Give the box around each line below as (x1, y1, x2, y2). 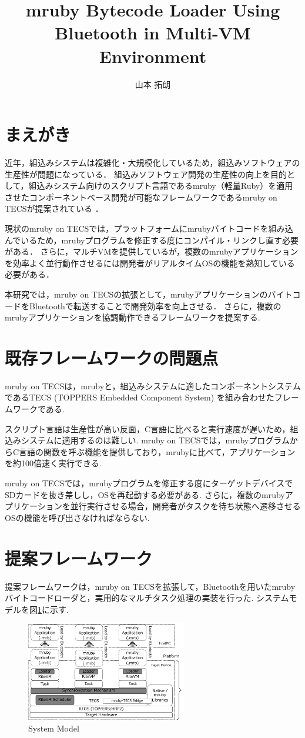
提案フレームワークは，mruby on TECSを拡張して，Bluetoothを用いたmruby (5, 580, 296, 592)
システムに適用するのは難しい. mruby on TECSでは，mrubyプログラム (21, 434, 290, 446)
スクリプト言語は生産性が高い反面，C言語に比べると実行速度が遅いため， (5, 422, 290, 435)
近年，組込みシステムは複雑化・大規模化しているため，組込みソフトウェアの (5, 156, 300, 169)
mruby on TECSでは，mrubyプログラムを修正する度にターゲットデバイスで (5, 477, 293, 489)
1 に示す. (38, 603, 69, 615)
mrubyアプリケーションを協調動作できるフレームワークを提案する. (5, 311, 260, 323)
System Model (28, 722, 79, 734)
